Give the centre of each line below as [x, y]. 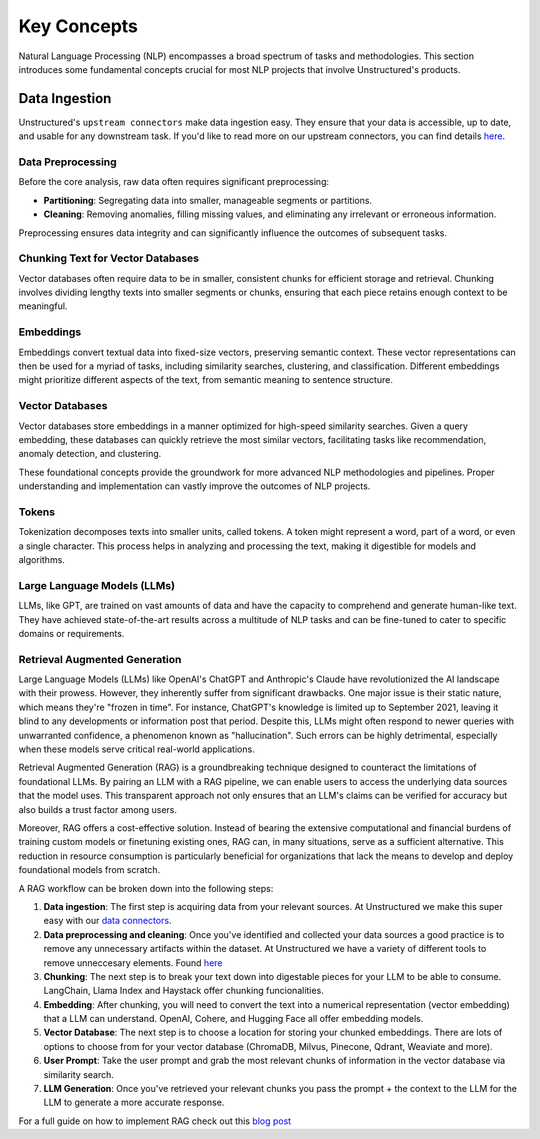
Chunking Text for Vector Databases [109, 258]
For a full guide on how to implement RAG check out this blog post [155, 1121]
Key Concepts [78, 26]
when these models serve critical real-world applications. [136, 749]
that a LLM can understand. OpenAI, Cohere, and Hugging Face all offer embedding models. [233, 1019]
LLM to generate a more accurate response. [134, 1102]
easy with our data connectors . [107, 921]
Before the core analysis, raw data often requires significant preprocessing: [174, 182]
